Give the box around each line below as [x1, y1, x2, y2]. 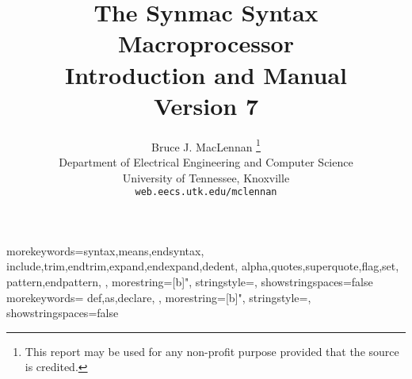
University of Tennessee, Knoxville [122, 169, 290, 186]
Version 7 [153, 89, 259, 121]
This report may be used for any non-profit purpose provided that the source [25, 343, 399, 359]
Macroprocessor [118, 27, 294, 59]
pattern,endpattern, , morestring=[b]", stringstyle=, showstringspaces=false [6, 273, 373, 289]
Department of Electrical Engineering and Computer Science [59, 153, 353, 170]
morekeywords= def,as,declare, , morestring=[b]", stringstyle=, [6, 289, 311, 305]
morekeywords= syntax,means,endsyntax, [6, 242, 204, 258]
